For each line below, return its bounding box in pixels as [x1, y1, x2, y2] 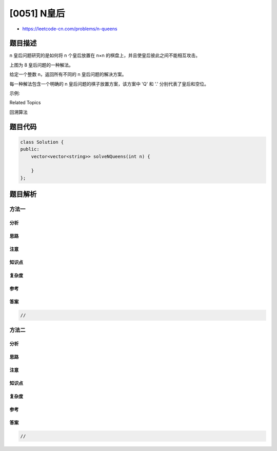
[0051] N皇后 [9, 8, 65, 19]
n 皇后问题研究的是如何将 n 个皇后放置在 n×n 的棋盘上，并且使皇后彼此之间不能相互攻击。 [9, 52, 201, 58]
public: [20, 146, 39, 152]
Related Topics [9, 100, 41, 106]
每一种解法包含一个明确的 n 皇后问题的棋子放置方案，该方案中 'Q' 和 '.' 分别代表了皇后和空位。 [9, 81, 209, 87]
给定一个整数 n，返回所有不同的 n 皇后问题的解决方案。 [9, 71, 127, 77]
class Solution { [20, 139, 64, 145]
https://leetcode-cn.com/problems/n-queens [22, 26, 117, 32]
